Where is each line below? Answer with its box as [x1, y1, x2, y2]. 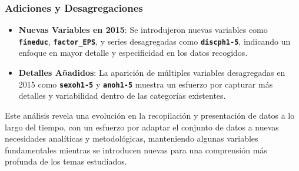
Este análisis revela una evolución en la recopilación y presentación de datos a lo [5, 109, 295, 121]
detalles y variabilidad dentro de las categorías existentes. [18, 89, 226, 102]
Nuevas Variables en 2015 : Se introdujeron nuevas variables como [18, 24, 268, 36]
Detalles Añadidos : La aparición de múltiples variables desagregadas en [18, 66, 285, 79]
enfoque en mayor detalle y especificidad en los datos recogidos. [18, 46, 248, 59]
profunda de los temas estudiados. [5, 155, 127, 167]
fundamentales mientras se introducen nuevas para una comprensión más [5, 143, 267, 156]
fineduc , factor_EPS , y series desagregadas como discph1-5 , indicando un [18, 35, 291, 47]
